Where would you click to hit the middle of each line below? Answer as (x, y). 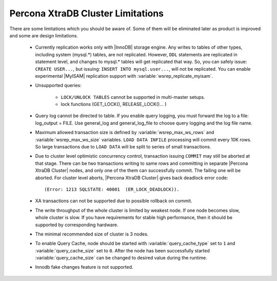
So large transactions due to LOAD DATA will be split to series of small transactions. (123, 147)
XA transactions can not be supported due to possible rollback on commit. (114, 201)
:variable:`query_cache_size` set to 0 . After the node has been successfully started (123, 250)
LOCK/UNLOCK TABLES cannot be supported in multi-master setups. (133, 97)
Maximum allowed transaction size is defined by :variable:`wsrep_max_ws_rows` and (125, 133)
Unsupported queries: (58, 85)
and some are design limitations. (44, 35)
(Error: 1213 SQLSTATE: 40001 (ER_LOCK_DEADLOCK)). (112, 189)
